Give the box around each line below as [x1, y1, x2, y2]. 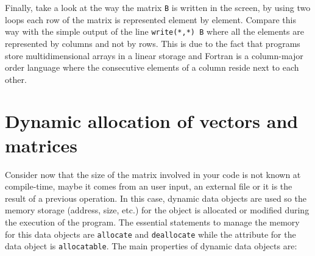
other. [5, 73, 27, 85]
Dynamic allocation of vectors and [5, 108, 299, 133]
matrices [5, 132, 77, 157]
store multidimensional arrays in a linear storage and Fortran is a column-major [5, 49, 303, 62]
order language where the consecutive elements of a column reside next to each [5, 61, 299, 74]
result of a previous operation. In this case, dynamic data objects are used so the [5, 191, 306, 204]
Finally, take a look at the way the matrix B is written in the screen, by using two [5, 1, 311, 13]
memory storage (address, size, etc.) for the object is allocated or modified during [5, 204, 310, 216]
